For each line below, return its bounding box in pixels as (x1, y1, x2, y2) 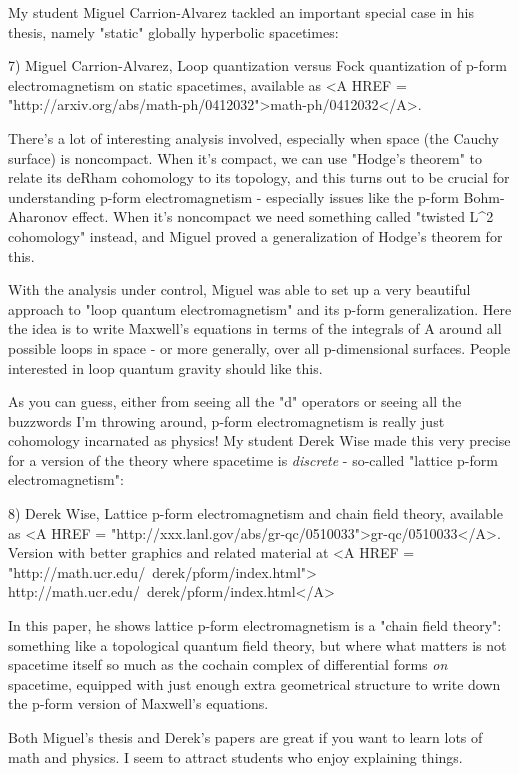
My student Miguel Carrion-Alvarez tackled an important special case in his (8, 2, 474, 22)
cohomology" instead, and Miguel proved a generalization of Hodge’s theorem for (8, 225, 503, 246)
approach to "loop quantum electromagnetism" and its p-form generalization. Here (8, 298, 512, 319)
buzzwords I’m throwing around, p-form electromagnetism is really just (8, 410, 445, 431)
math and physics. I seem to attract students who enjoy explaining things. (8, 746, 463, 767)
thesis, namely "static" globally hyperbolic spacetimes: (8, 21, 339, 42)
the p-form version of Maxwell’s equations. (8, 693, 269, 714)
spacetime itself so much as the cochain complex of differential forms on (8, 654, 448, 675)
